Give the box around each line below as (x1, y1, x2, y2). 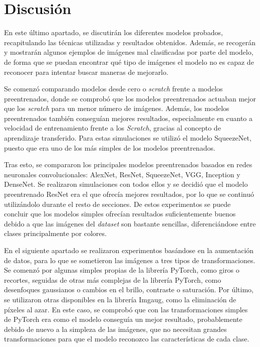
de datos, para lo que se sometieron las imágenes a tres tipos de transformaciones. (4, 255, 255, 265)
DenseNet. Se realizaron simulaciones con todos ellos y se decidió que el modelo (4, 179, 248, 189)
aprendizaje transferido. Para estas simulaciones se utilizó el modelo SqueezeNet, (4, 133, 251, 143)
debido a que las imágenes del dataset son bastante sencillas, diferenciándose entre (4, 218, 256, 228)
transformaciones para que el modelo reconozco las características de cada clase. (4, 333, 249, 344)
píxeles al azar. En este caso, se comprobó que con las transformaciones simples (4, 304, 248, 314)
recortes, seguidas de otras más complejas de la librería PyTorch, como (4, 274, 221, 285)
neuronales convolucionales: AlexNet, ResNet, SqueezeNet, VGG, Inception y (4, 169, 240, 179)
